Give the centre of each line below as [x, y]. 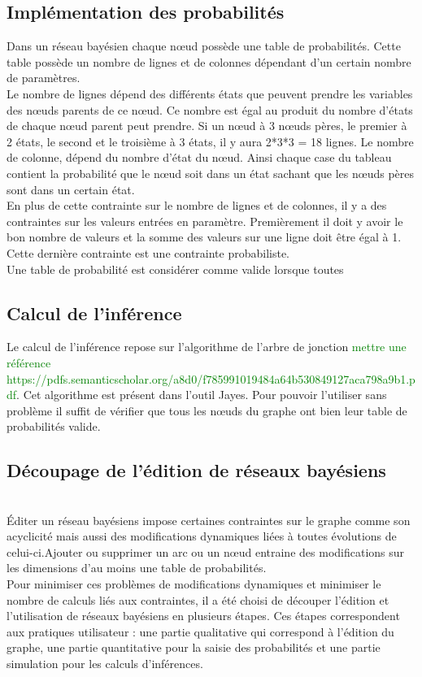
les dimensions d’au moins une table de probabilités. [137, 568]
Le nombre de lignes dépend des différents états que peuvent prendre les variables [210, 93]
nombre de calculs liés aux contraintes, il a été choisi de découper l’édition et [198, 599]
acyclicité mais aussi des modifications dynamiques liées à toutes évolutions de [202, 536]
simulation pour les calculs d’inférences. [105, 664]
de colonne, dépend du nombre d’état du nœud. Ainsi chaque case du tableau [199, 157]
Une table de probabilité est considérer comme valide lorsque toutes [175, 269]
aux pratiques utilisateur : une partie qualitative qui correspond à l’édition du [200, 631]
